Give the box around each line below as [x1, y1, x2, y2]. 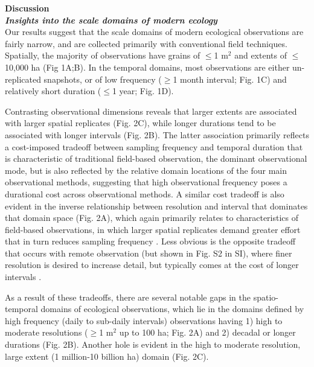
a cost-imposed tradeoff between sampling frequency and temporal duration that [5, 140, 303, 153]
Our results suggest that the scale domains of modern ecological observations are [5, 25, 304, 38]
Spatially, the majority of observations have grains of [5, 49, 200, 62]
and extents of [234, 49, 287, 62]
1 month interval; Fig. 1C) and [173, 72, 287, 85]
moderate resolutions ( [5, 326, 88, 339]
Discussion [5, 2, 50, 14]
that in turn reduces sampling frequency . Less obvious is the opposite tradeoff [5, 235, 296, 247]
